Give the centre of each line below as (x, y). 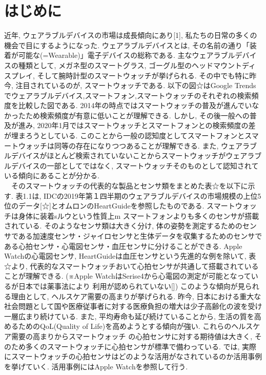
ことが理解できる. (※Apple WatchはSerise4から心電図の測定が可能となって (128, 276)
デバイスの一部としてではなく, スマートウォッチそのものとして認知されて (135, 165)
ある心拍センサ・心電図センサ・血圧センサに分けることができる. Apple (123, 246)
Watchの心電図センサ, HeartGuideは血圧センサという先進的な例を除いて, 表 (130, 256)
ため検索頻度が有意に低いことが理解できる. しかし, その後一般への (137, 115)
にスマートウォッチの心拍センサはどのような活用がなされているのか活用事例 (133, 356)
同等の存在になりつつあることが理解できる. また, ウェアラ (152, 145)
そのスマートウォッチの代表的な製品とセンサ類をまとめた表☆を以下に (129, 186)
